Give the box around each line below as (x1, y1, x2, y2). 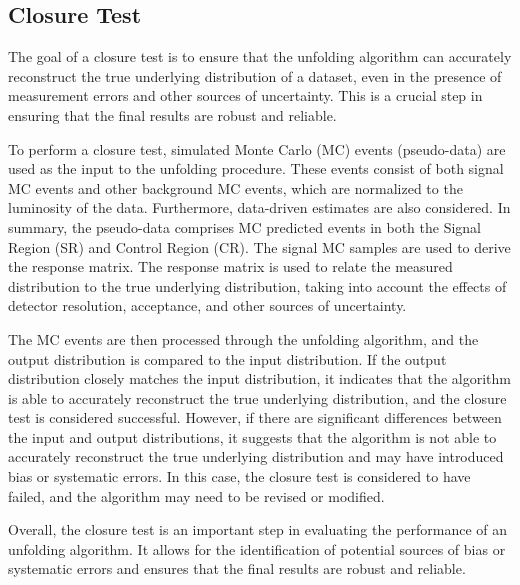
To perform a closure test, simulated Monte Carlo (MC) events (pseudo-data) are (8, 138, 506, 159)
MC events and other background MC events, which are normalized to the (8, 177, 463, 198)
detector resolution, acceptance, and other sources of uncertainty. (8, 295, 407, 316)
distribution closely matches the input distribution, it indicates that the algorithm (8, 368, 512, 389)
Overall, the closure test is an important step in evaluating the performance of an (8, 519, 508, 540)
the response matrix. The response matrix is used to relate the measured (8, 256, 453, 277)
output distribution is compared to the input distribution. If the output (8, 348, 447, 369)
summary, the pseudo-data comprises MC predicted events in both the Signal (8, 216, 482, 237)
